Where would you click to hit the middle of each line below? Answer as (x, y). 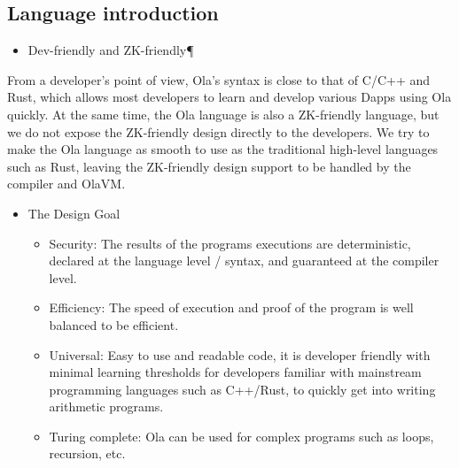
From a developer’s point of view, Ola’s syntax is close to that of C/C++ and (219, 79)
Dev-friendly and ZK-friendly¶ (111, 50)
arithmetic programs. (106, 407)
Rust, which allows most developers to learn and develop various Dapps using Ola (229, 97)
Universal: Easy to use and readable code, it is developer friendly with (240, 354)
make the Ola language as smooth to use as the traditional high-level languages (223, 149)
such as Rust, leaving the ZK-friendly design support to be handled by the (209, 166)
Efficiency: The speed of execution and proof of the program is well (231, 307)
